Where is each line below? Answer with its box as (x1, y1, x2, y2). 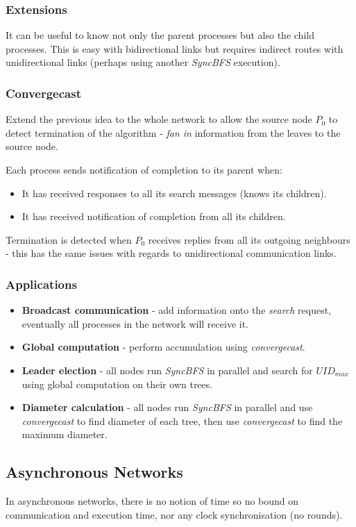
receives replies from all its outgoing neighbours (148, 232, 350, 246)
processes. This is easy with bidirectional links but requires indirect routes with (6, 41, 344, 56)
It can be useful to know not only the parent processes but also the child (6, 28, 314, 42)
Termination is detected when (6, 232, 132, 246)
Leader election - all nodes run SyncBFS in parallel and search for (22, 362, 313, 377)
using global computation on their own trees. (22, 376, 213, 391)
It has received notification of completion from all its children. (22, 209, 286, 224)
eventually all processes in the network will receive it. (22, 316, 248, 331)
